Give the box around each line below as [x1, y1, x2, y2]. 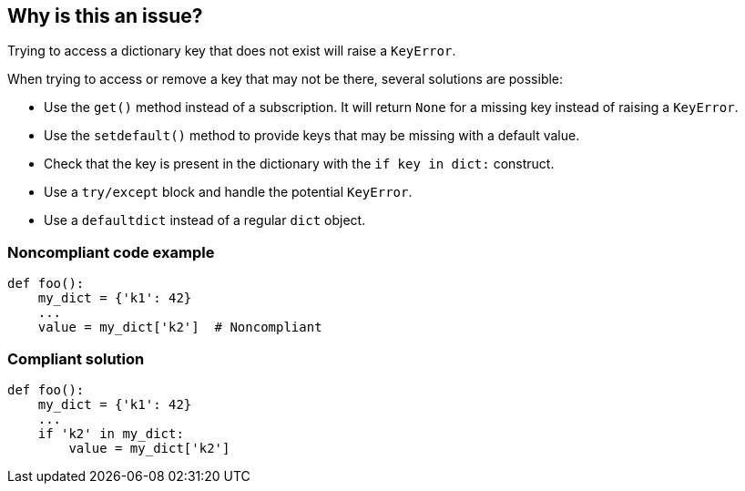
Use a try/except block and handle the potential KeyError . [44, 184, 413, 200]
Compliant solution [7, 349, 145, 368]
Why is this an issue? [7, 5, 203, 27]
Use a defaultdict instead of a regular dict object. [44, 212, 366, 229]
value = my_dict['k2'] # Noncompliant [37, 320, 322, 335]
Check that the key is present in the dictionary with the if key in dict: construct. [44, 156, 555, 172]
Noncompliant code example [7, 242, 215, 261]
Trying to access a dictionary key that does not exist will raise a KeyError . [7, 43, 456, 59]
